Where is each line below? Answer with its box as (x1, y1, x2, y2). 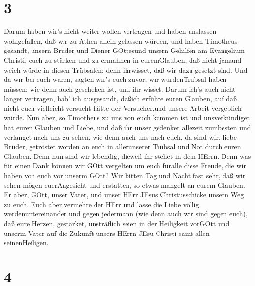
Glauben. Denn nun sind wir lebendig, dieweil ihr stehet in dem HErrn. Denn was (4, 151, 251, 161)
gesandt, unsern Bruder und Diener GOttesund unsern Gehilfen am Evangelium (4, 45, 245, 55)
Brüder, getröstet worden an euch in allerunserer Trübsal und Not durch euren (4, 141, 241, 152)
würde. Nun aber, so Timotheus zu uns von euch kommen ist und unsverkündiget (4, 112, 250, 123)
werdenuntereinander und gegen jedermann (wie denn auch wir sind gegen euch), (4, 208, 248, 219)
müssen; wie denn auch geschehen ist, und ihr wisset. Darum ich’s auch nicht (4, 83, 236, 94)
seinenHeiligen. (4, 237, 49, 248)
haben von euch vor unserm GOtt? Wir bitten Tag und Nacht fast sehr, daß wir (4, 170, 246, 181)
